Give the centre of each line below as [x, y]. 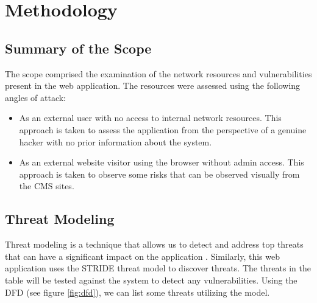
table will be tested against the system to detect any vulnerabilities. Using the [151, 280]
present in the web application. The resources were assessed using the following [153, 85]
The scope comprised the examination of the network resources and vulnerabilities [158, 73]
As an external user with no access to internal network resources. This [150, 118]
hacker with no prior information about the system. [116, 141]
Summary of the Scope [78, 48]
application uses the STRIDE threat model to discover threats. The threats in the [158, 268]
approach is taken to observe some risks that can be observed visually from [159, 174]
